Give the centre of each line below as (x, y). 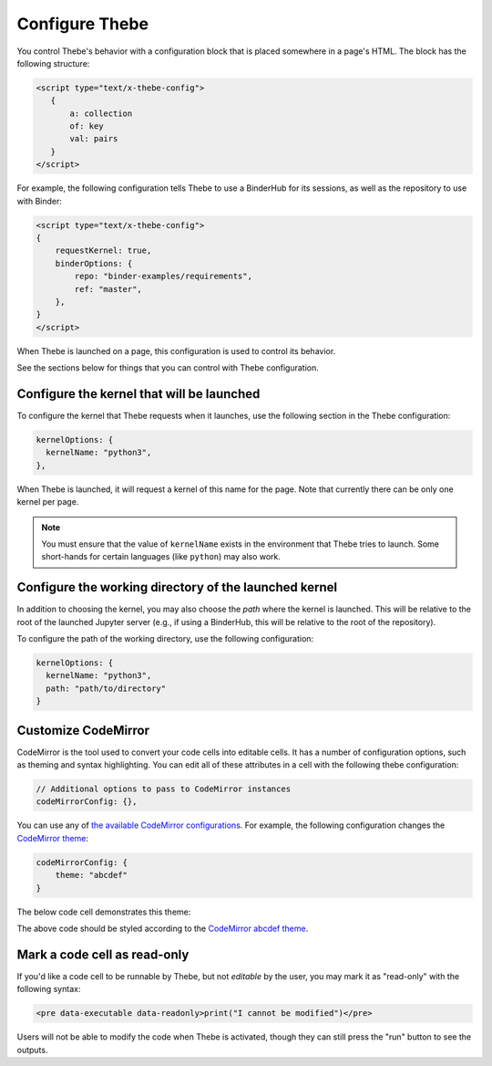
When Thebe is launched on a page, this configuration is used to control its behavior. (176, 350)
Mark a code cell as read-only (103, 954)
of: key (87, 126)
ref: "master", (108, 289)
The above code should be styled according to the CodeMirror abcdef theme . (163, 928)
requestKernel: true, (103, 251)
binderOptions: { (94, 263)
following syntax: (49, 989)
